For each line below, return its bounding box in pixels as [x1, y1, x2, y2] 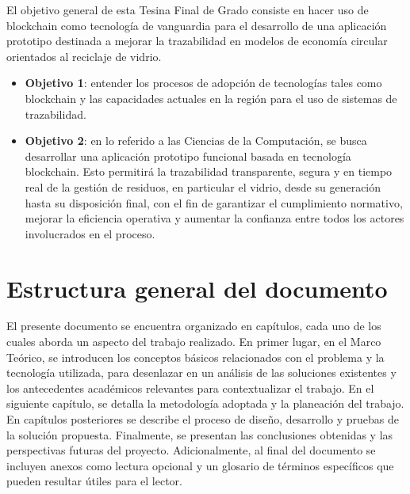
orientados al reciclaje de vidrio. [6, 47, 162, 64]
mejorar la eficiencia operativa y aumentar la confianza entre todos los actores [25, 210, 404, 226]
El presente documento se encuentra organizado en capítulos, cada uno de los [6, 317, 381, 334]
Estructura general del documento [6, 272, 388, 304]
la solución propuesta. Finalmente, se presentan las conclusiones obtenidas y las [6, 426, 393, 443]
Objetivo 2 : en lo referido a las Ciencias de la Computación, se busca [25, 132, 367, 149]
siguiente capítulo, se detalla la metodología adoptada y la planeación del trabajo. [6, 395, 404, 412]
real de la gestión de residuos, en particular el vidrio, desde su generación [25, 178, 381, 195]
